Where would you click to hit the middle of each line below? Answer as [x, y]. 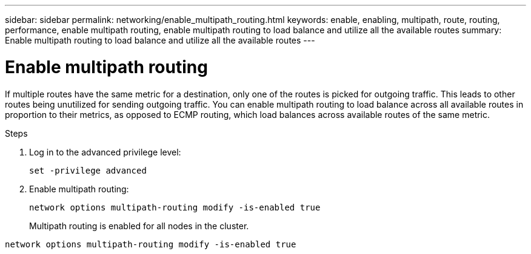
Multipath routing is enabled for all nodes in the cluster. [139, 226]
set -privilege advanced [88, 170]
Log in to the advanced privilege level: [105, 152]
